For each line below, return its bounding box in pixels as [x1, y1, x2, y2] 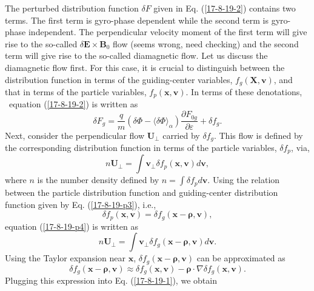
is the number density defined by [37, 173, 159, 186]
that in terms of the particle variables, [5, 85, 147, 98]
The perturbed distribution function [5, 2, 139, 14]
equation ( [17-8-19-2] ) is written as [8, 98, 138, 110]
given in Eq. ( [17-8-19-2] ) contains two [153, 2, 296, 14]
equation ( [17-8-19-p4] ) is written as [5, 219, 138, 232]
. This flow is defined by [213, 129, 303, 141]
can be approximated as [196, 252, 286, 264]
